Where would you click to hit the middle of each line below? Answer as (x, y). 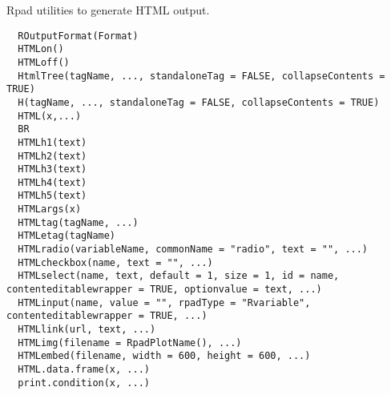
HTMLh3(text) (52, 169)
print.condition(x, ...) (84, 383)
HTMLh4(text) (52, 182)
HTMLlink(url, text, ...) (87, 330)
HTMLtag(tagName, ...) (78, 222)
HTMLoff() (44, 62)
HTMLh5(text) (52, 196)
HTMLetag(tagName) (67, 236)
